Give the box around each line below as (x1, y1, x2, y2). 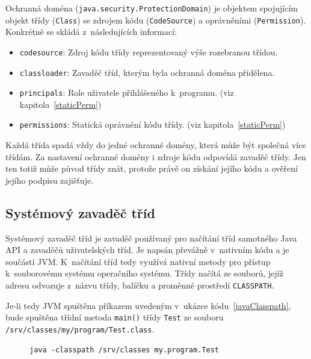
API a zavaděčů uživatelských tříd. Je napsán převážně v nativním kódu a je (5, 243, 289, 256)
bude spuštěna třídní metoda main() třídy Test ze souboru (5, 311, 224, 323)
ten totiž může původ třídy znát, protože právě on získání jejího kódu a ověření (5, 162, 298, 175)
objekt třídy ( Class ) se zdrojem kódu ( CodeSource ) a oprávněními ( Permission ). (5, 13, 306, 26)
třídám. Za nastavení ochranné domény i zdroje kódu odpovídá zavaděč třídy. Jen (5, 150, 306, 163)
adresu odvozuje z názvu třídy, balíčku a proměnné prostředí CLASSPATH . (5, 279, 274, 292)
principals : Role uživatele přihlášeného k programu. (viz (19, 86, 234, 99)
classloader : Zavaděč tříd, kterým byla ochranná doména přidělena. (19, 66, 275, 78)
